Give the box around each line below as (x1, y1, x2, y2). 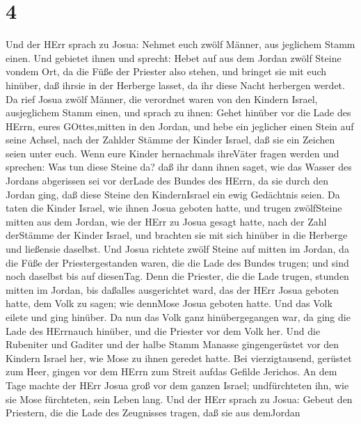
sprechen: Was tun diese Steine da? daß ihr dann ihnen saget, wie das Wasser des (6, 159, 352, 174)
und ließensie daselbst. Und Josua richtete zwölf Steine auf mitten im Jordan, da (6, 242, 349, 256)
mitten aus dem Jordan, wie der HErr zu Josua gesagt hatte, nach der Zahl (6, 214, 327, 228)
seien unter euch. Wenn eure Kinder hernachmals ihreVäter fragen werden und (6, 146, 339, 160)
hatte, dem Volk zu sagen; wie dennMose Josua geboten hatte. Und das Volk (6, 296, 332, 311)
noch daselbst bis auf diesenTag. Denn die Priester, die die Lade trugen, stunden (6, 269, 349, 283)
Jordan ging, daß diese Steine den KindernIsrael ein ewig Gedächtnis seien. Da (6, 187, 340, 201)
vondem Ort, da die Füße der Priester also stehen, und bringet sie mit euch (6, 64, 327, 79)
